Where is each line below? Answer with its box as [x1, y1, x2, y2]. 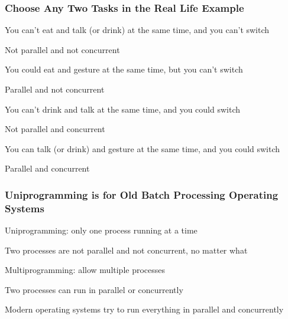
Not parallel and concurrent [5, 123, 105, 135]
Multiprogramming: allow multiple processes [5, 264, 166, 276]
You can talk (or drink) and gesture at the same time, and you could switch [5, 142, 280, 154]
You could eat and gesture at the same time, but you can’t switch [5, 63, 243, 75]
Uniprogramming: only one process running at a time [5, 224, 198, 236]
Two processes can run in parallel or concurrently [5, 283, 183, 295]
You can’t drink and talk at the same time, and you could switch [5, 103, 241, 115]
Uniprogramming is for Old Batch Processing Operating [5, 187, 279, 202]
